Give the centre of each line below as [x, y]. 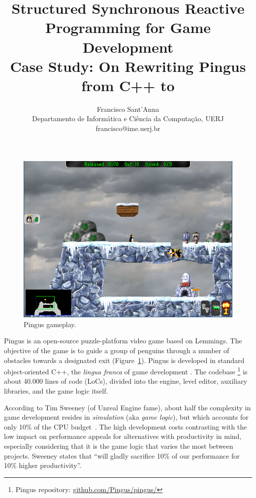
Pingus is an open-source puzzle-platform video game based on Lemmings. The [123, 341]
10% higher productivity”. [43, 465]
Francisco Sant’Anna [128, 109]
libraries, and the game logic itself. [56, 390]
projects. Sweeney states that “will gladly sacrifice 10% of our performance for [122, 455]
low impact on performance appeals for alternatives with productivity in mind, [123, 436]
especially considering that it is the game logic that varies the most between [119, 446]
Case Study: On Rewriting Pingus [128, 66]
